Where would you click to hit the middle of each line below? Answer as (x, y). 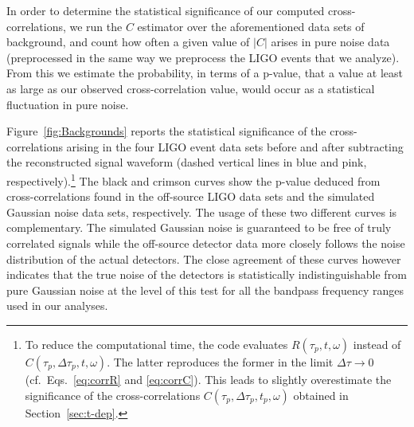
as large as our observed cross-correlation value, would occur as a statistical (191, 88)
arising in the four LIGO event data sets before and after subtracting (235, 146)
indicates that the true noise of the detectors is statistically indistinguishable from (207, 274)
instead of (377, 344)
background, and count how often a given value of (128, 42)
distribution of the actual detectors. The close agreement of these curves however (204, 259)
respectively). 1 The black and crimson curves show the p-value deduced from (193, 179)
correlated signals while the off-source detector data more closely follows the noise (206, 243)
